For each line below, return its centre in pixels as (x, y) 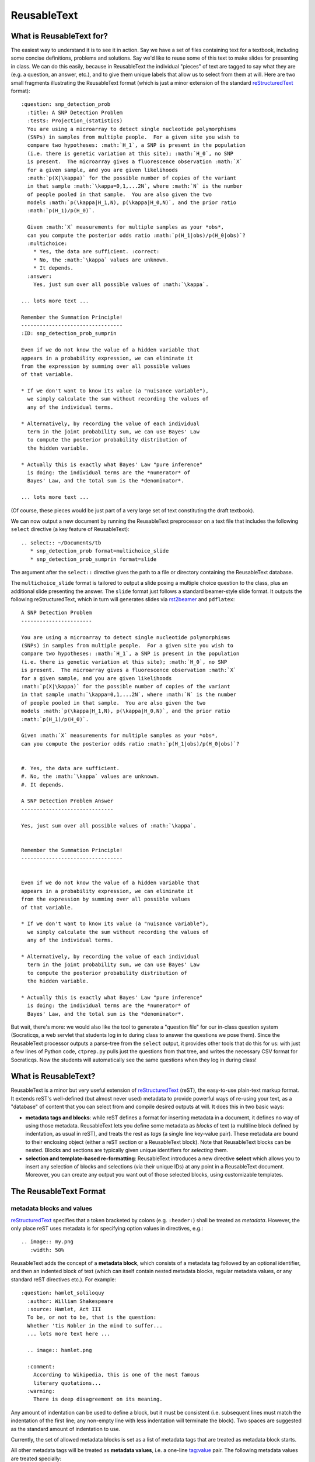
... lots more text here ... (69, 1334)
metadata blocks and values (52, 1209)
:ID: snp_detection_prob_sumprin (69, 334)
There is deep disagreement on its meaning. (98, 1399)
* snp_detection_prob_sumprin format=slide (93, 559)
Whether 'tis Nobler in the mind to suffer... (95, 1325)
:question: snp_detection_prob (66, 104)
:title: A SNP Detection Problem (75, 112)
